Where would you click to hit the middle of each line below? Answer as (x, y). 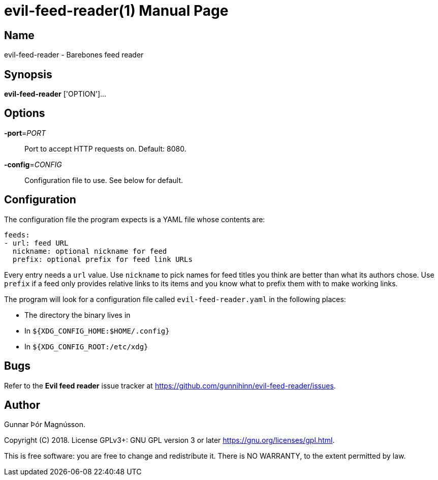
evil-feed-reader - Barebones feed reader (74, 55)
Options (25, 113)
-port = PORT (25, 133)
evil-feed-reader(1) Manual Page (116, 11)
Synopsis (28, 74)
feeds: (17, 235)
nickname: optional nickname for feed (90, 251)
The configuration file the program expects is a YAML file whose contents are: (135, 219)
